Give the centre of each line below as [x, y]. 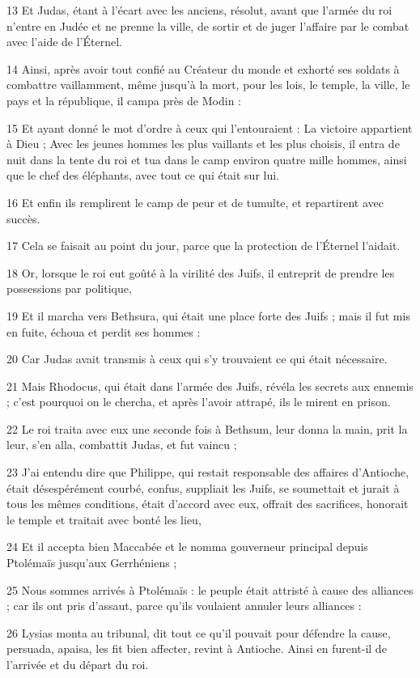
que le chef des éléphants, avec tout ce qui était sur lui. [143, 175]
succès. [23, 218]
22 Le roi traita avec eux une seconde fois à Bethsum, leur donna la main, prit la [207, 428]
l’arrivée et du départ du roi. [78, 664]
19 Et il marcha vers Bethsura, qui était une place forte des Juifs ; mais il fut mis [208, 315]
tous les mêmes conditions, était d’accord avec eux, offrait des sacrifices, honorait [208, 504]
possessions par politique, [69, 288]
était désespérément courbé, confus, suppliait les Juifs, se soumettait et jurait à [203, 487]
